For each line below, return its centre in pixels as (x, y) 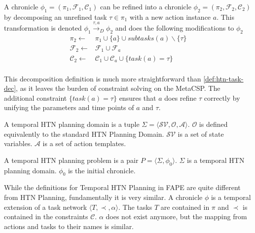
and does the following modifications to (175, 28)
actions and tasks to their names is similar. (69, 226)
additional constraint (36, 97)
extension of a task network (46, 207)
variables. (18, 143)
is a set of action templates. (84, 143)
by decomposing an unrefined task (55, 17)
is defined (213, 124)
